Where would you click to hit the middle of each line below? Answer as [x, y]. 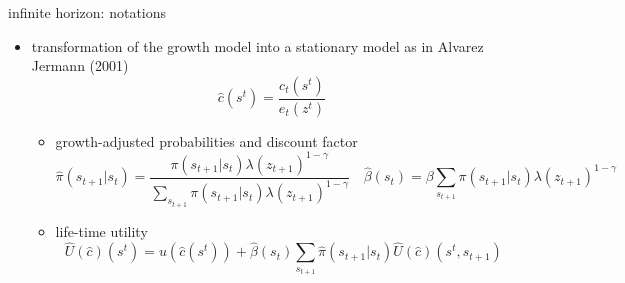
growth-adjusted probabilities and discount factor [206, 140]
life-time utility [101, 230]
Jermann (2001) [80, 65]
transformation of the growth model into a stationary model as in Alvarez [257, 45]
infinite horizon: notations [87, 12]
